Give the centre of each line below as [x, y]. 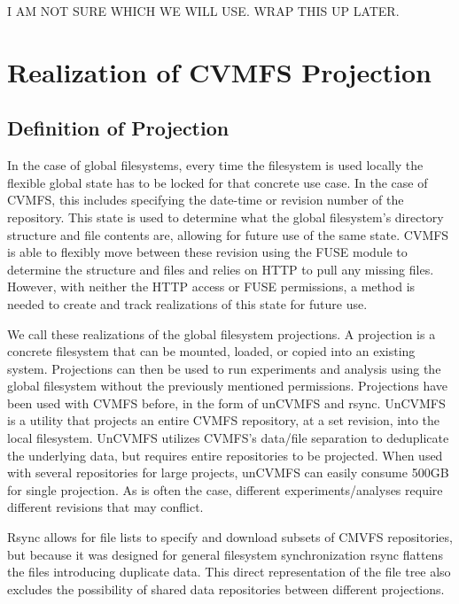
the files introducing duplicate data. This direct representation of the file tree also [229, 572]
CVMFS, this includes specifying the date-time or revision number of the [206, 200]
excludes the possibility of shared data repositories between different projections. [226, 589]
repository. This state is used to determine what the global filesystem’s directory [226, 217]
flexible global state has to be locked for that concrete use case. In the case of [218, 182]
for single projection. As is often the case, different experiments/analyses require [225, 489]
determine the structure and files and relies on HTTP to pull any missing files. [221, 269]
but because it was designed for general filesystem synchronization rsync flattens [225, 554]
